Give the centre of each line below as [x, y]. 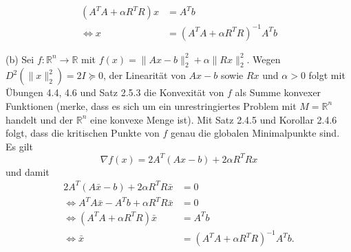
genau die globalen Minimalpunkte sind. [255, 133]
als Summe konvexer [278, 92]
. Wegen [264, 59]
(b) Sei [20, 59]
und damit [28, 171]
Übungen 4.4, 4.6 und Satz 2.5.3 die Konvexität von [115, 92]
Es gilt [19, 146]
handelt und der [40, 119]
